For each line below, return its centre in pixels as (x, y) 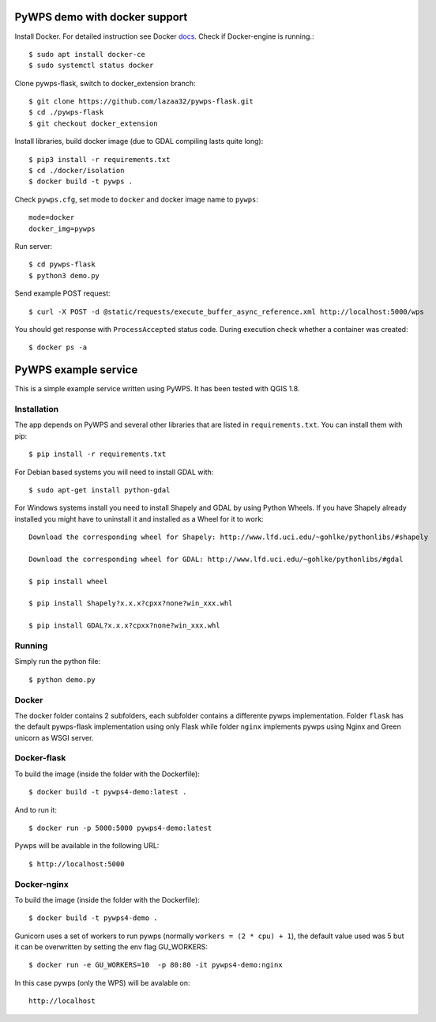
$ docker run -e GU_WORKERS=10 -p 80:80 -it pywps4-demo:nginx (156, 965)
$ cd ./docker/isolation (77, 171)
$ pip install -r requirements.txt (98, 454)
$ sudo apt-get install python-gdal (100, 490)
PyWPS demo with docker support (101, 17)
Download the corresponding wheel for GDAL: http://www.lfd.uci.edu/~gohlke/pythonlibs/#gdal (216, 559)
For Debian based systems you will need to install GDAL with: (114, 472)
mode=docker (52, 218)
